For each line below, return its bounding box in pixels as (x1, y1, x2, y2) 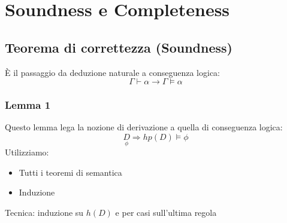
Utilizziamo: (5, 146, 49, 158)
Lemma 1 (5, 97, 51, 112)
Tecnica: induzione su (5, 206, 84, 218)
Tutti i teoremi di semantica (19, 166, 122, 178)
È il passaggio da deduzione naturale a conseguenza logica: (5, 66, 220, 78)
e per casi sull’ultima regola (115, 206, 217, 218)
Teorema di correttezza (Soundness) (5, 38, 232, 56)
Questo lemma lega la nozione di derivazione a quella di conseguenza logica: (5, 121, 283, 133)
